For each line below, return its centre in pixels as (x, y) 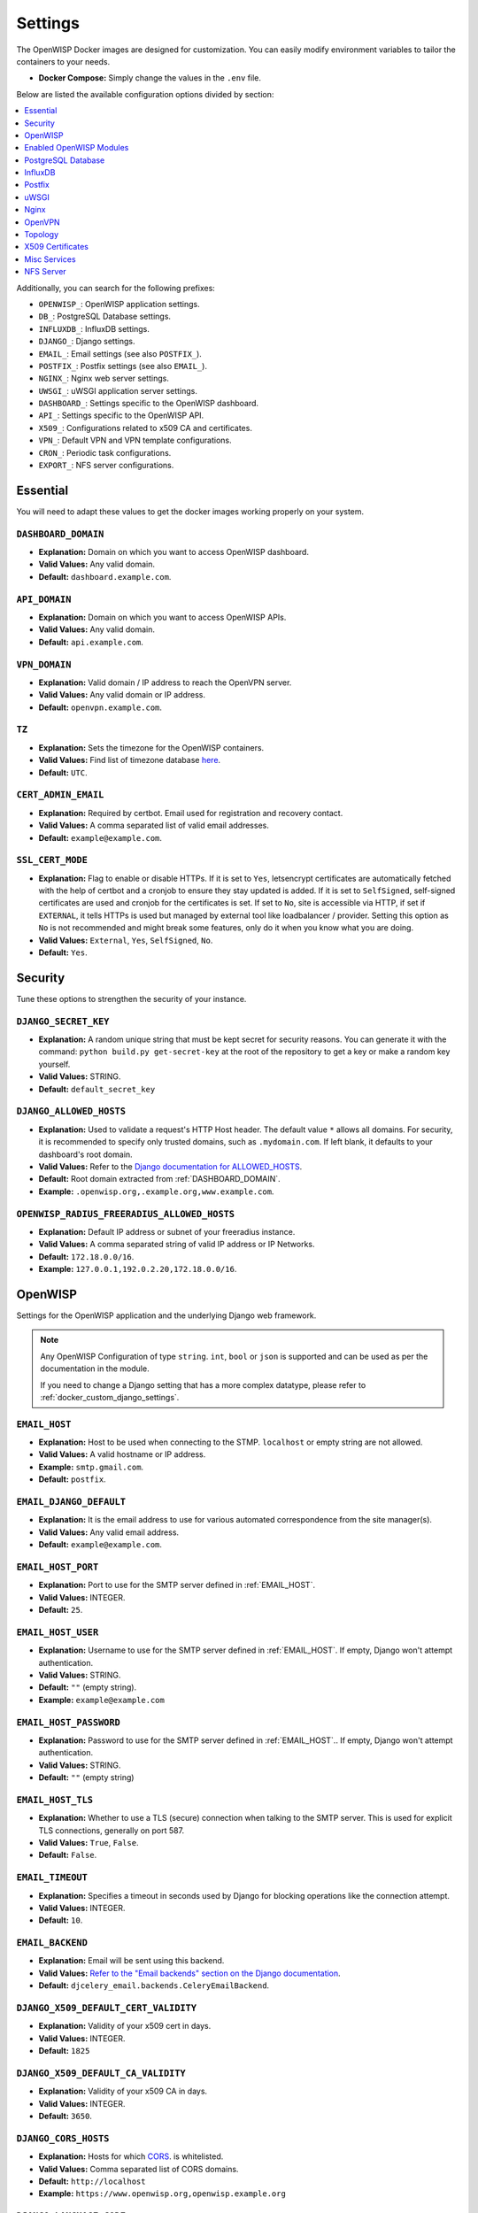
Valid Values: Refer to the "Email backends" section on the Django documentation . (189, 1973)
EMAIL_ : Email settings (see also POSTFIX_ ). (120, 353)
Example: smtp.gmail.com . (91, 1467)
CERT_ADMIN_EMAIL (60, 795)
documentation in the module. (95, 1369)
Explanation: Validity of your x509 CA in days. (123, 2091)
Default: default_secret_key (97, 1089)
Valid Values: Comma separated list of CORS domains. (139, 2169)
